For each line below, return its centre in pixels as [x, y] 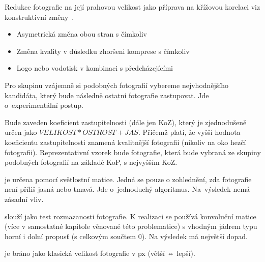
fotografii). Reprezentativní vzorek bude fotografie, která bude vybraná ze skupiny [133, 152]
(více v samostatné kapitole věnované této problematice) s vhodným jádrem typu [131, 226]
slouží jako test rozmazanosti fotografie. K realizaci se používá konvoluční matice [130, 216]
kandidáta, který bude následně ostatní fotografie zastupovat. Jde [107, 95]
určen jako [21, 132]
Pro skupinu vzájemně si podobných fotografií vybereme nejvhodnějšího [117, 85]
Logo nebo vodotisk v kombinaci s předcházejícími [95, 68]
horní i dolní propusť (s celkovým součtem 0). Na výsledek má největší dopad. [126, 236]
